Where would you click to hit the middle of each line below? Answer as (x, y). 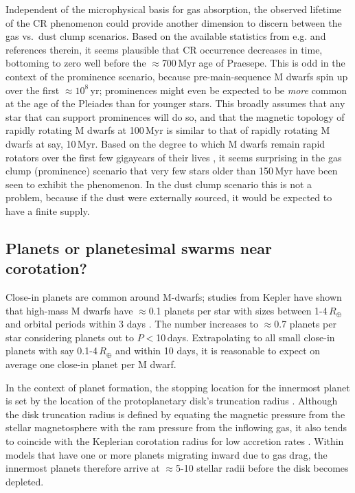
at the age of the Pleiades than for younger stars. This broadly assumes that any (175, 103)
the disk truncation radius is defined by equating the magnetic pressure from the (175, 414)
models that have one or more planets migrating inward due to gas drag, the (167, 454)
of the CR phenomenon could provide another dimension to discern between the (174, 22)
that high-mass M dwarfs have (69, 310)
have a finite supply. (48, 210)
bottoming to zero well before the (76, 63)
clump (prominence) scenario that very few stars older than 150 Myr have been (172, 171)
